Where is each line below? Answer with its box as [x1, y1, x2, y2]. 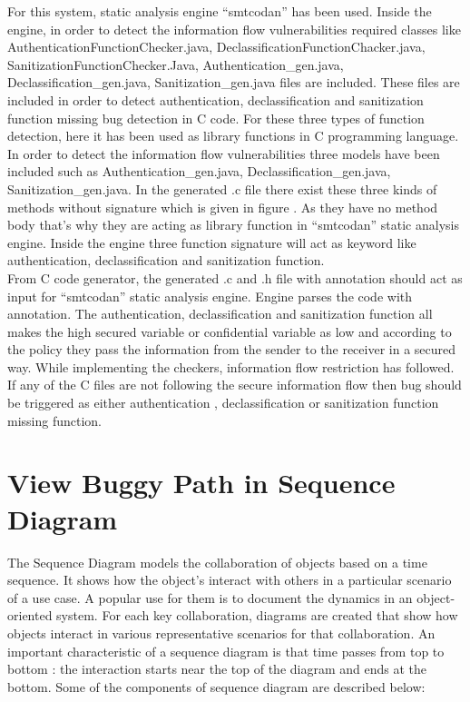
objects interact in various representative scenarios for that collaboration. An [7, 623, 436, 642]
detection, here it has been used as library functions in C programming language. [7, 126, 459, 145]
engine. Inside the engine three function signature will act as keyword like [7, 232, 416, 252]
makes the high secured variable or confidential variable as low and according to [7, 321, 452, 341]
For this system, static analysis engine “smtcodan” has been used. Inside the [7, 2, 432, 20]
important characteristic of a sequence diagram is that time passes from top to [7, 641, 445, 660]
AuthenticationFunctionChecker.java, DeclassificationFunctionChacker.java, [7, 37, 426, 56]
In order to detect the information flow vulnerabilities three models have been [7, 143, 440, 163]
